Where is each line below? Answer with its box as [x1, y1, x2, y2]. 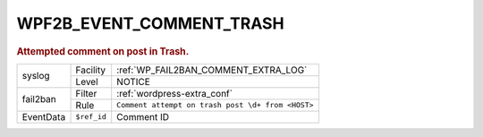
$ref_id [75, 112, 107, 122]
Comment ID [116, 110, 170, 123]
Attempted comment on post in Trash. [16, 45, 190, 57]
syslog [21, 70, 50, 82]
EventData [21, 110, 66, 123]
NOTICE [116, 75, 151, 88]
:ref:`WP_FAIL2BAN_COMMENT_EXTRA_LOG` [116, 64, 308, 76]
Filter [75, 87, 97, 99]
